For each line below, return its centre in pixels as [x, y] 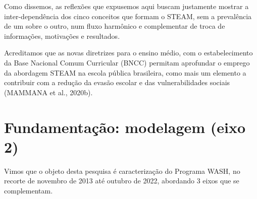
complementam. [29, 190]
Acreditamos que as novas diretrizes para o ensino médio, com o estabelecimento [128, 53]
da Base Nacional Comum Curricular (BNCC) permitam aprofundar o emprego [127, 62]
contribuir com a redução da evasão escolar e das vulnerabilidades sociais [117, 82]
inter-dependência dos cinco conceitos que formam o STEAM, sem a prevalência [128, 16]
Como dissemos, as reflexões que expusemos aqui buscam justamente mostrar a [126, 6]
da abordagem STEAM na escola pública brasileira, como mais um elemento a [125, 72]
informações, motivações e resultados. [62, 36]
